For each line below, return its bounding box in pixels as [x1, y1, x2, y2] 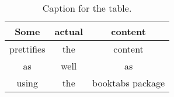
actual [54, 25, 83, 38]
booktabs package [92, 76, 165, 89]
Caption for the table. [42, 1, 132, 15]
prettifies [9, 42, 46, 56]
